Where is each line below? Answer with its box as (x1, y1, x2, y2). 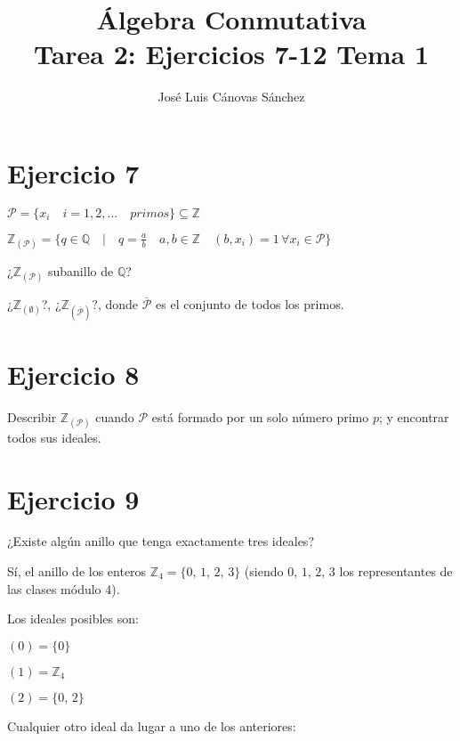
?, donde (92, 295, 139, 313)
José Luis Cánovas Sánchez (157, 87, 305, 106)
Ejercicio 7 (7, 154, 140, 191)
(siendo (244, 562, 284, 581)
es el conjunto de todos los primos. (156, 295, 344, 313)
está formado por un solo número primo (151, 407, 369, 426)
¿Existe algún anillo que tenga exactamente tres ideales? (7, 532, 314, 550)
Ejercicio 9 (7, 480, 140, 517)
